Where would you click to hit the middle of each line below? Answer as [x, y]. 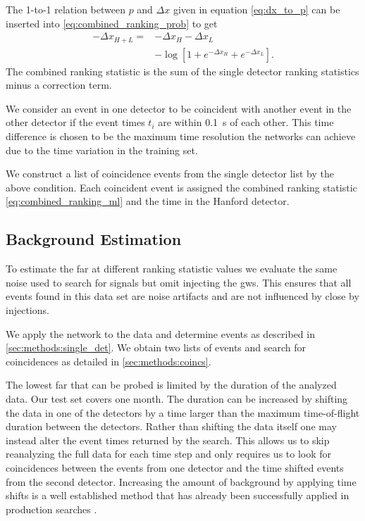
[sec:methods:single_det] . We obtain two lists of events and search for [156, 347]
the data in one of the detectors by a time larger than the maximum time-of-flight [183, 412]
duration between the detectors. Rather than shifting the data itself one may [171, 426]
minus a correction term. [59, 85]
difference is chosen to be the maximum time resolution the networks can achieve [181, 136]
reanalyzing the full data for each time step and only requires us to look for [169, 454]
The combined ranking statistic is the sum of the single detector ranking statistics [182, 71]
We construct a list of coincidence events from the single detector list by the [170, 174]
